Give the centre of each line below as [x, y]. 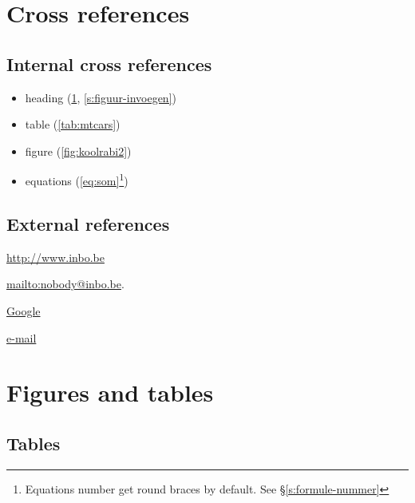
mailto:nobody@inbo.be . [65, 284]
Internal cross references [109, 63]
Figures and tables [110, 392]
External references [88, 224]
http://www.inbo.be [55, 257]
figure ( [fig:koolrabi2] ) [78, 151]
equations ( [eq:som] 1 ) [77, 180]
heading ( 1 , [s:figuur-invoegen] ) [101, 97]
